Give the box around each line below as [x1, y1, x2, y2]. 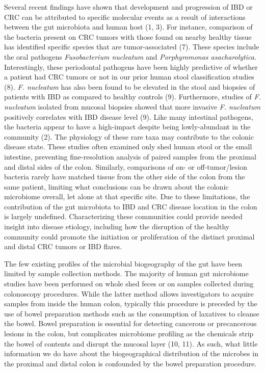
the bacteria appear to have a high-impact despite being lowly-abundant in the [4, 121, 251, 132]
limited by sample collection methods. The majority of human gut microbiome [4, 268, 249, 279]
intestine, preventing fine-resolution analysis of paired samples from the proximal [4, 151, 256, 162]
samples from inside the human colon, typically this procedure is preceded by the [4, 298, 257, 309]
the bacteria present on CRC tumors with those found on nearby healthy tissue [4, 31, 252, 42]
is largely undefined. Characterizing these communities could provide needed [4, 211, 243, 222]
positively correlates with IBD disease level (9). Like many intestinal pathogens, [4, 111, 253, 122]
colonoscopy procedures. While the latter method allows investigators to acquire [4, 288, 254, 299]
